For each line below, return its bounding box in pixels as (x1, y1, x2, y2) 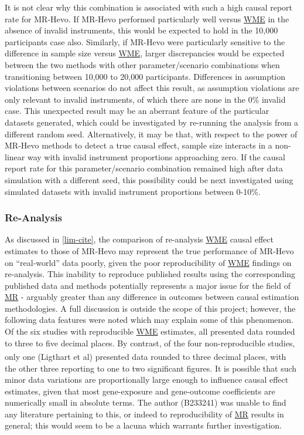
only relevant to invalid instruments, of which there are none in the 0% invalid (5, 93, 286, 105)
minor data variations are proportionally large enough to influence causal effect (5, 373, 289, 386)
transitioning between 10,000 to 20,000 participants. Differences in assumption (5, 70, 286, 82)
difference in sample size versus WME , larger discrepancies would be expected (5, 47, 285, 59)
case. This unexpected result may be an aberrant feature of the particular (5, 104, 269, 117)
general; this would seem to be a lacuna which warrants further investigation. (5, 419, 282, 431)
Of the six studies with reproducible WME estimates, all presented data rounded (5, 325, 295, 338)
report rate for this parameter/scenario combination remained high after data (5, 162, 283, 174)
